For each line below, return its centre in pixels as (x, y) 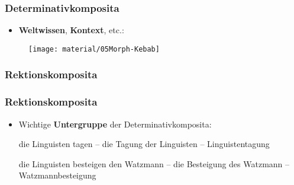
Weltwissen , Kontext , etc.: (71, 30)
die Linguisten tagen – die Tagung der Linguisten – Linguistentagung (144, 144)
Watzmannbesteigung (57, 175)
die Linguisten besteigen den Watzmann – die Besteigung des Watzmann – (154, 163)
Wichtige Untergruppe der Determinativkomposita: (115, 124)
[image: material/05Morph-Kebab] (94, 49)
